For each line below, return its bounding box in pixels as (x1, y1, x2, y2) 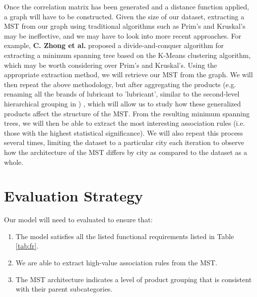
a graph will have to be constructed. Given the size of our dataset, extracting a (4, 11, 245, 21)
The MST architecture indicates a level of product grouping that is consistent (15, 274, 252, 284)
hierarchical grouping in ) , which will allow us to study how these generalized (4, 98, 241, 108)
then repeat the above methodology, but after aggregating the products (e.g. (4, 79, 236, 89)
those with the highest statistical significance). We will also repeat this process (4, 127, 243, 138)
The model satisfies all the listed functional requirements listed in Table (15, 231, 234, 241)
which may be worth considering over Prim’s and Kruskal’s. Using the (4, 59, 217, 70)
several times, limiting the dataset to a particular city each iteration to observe (4, 137, 244, 148)
